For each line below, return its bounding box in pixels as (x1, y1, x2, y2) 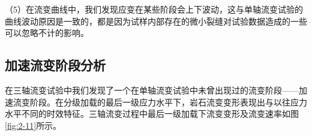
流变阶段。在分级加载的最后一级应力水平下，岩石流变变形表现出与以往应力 (13, 95, 307, 108)
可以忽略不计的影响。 (5, 26, 89, 39)
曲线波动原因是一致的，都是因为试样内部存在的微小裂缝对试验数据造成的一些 (5, 14, 307, 27)
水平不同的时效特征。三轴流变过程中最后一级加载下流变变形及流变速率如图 (5, 107, 299, 120)
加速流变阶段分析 (5, 56, 106, 74)
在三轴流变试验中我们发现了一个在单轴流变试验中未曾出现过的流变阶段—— (5, 83, 299, 96)
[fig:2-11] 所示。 (5, 119, 62, 131)
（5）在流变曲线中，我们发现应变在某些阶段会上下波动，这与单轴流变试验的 (5, 3, 303, 15)
